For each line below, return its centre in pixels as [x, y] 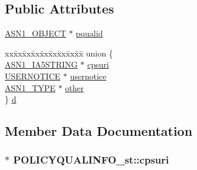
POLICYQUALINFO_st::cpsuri [91, 160]
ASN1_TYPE [30, 87]
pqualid [89, 33]
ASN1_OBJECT [36, 33]
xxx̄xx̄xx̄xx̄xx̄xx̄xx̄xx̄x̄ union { [59, 53]
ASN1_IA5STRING [41, 64]
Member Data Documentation [99, 131]
